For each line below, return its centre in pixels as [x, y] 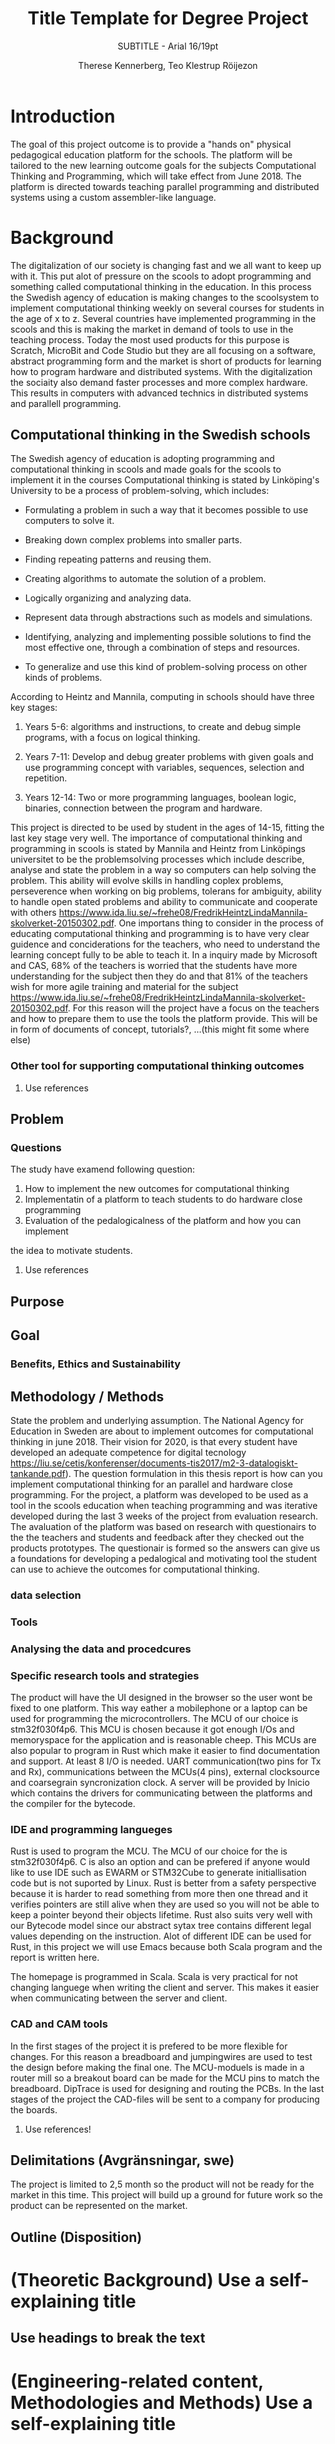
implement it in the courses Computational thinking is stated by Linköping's [165, 480]
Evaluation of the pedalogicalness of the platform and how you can [163, 1221]
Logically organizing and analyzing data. [108, 598]
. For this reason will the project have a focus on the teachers [193, 1008]
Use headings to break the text [108, 2338]
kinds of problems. [63, 678]
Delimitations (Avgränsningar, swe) [122, 2160]
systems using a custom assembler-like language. [113, 197]
